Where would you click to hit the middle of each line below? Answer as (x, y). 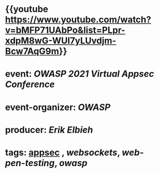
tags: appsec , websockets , (62, 152)
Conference (30, 85)
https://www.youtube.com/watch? (78, 20)
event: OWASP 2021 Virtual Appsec (80, 74)
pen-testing (30, 163)
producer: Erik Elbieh (49, 130)
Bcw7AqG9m (32, 51)
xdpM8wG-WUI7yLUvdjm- (61, 41)
